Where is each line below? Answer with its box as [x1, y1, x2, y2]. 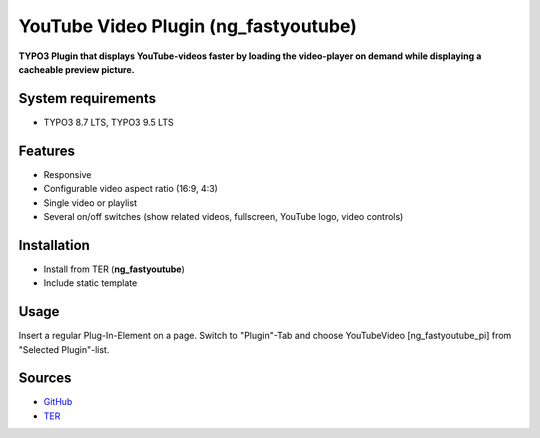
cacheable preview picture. [18, 63, 135, 75]
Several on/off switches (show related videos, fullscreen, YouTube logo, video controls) [43, 210, 404, 222]
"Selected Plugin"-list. [18, 343, 110, 355]
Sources [18, 370, 72, 387]
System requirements [18, 90, 157, 107]
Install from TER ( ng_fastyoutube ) [43, 263, 185, 275]
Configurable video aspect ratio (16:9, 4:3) [43, 183, 219, 195]
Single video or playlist [43, 196, 137, 209]
